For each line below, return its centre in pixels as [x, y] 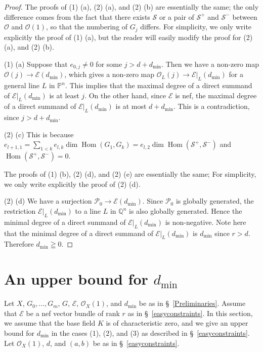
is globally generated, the [215, 201]
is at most [131, 106]
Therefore [19, 244]
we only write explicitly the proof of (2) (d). [72, 184]
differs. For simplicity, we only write [196, 27]
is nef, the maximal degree [216, 95]
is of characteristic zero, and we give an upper [177, 323]
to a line [88, 211]
